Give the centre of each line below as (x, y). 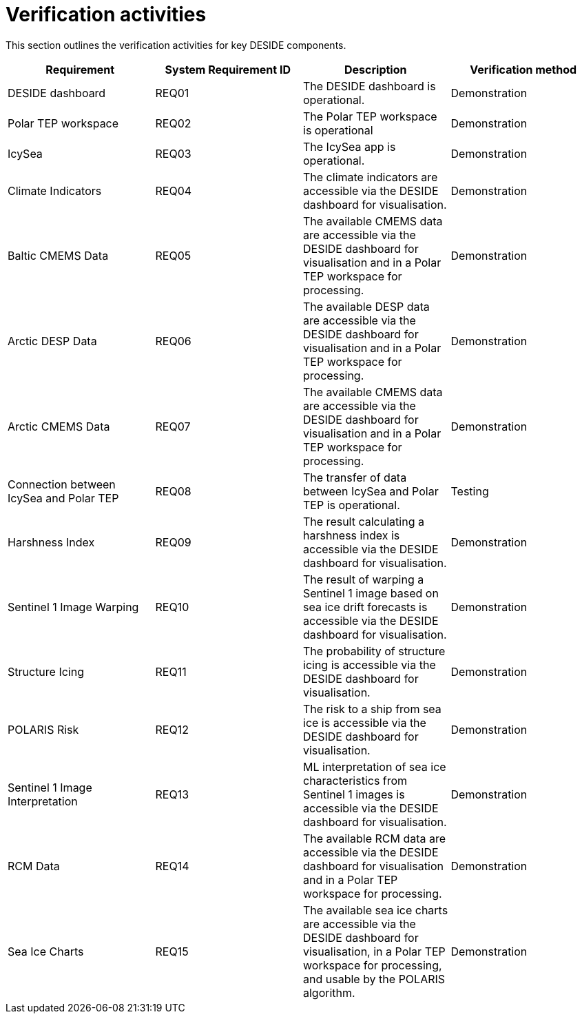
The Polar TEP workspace (370, 116)
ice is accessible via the (365, 722)
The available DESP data (366, 306)
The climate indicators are (371, 177)
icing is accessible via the (370, 665)
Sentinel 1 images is (354, 794)
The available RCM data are (375, 838)
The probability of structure (374, 651)
